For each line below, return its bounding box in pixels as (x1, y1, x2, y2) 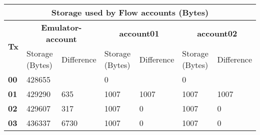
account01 (119, 27, 159, 39)
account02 (197, 27, 237, 39)
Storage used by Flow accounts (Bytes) (51, 6, 209, 18)
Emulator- (41, 21, 82, 33)
